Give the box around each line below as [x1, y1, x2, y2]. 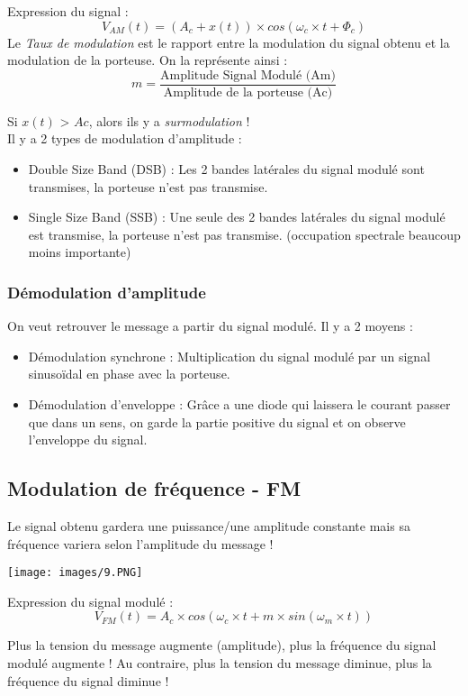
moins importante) [28, 243, 131, 261]
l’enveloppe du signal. [28, 430, 148, 449]
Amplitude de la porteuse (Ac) [163, 86, 333, 99]
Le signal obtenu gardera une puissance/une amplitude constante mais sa [7, 516, 410, 535]
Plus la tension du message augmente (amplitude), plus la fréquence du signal [7, 636, 436, 655]
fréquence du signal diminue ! [7, 671, 169, 690]
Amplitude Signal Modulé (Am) [160, 69, 336, 82]
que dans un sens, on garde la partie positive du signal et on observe [28, 412, 406, 431]
